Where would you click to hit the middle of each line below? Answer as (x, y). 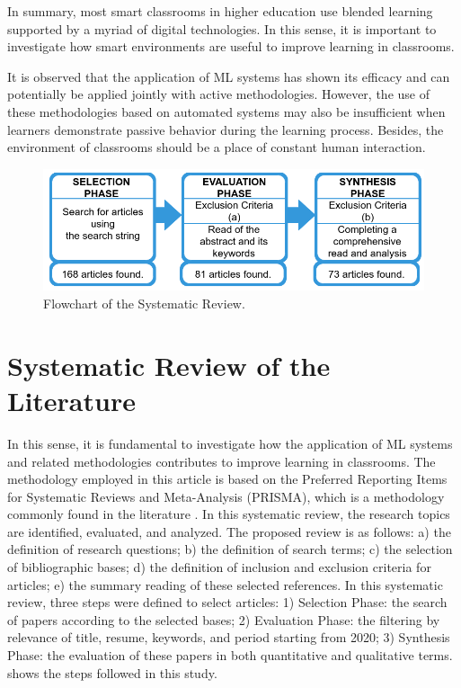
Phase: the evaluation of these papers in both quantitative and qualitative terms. (230, 655)
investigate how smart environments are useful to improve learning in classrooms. (231, 46)
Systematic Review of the (169, 365)
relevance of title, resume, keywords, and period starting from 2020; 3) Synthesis (229, 637)
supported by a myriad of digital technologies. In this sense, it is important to (222, 28)
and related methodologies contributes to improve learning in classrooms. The (222, 461)
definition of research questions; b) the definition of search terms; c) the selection (230, 549)
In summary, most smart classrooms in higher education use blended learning (220, 11)
